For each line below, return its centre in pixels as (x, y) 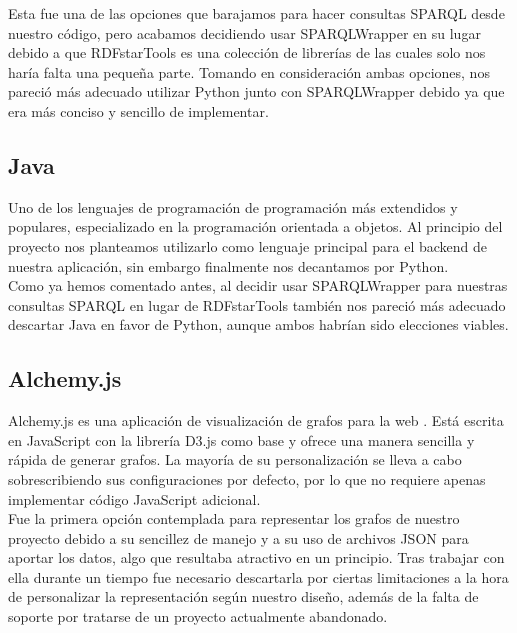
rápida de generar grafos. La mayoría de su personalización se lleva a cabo (235, 459)
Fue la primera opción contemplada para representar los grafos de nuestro (234, 518)
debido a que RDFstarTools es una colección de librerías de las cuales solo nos (247, 52)
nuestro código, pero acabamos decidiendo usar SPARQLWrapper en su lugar (244, 32)
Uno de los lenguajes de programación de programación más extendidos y (233, 206)
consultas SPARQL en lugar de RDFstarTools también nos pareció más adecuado (257, 304)
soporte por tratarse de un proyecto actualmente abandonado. (198, 616)
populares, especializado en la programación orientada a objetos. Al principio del (255, 226)
